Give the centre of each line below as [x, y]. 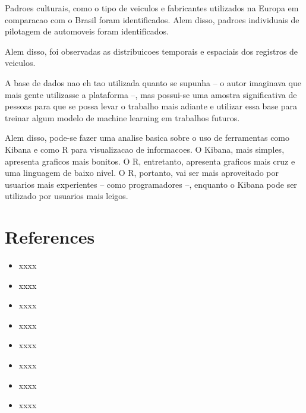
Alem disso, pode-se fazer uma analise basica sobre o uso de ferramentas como [147, 138]
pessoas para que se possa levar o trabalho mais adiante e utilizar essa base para [151, 106]
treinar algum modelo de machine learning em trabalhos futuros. [122, 117]
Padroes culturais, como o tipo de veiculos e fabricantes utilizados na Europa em [152, 8]
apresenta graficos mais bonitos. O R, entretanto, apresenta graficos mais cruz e [150, 161]
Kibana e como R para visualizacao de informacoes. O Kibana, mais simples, [145, 149]
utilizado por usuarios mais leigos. [67, 196]
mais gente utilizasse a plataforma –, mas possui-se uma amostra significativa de [151, 94]
